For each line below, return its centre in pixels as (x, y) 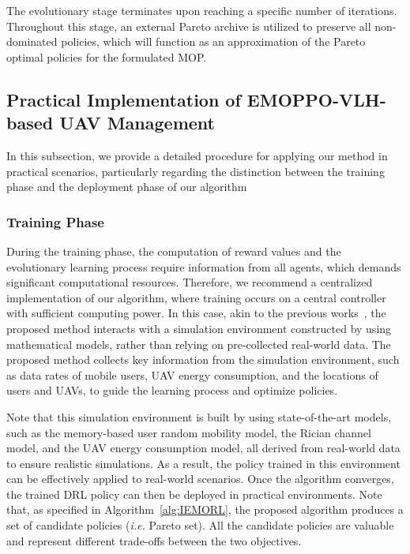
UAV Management (137, 123)
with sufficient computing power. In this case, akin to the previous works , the (196, 313)
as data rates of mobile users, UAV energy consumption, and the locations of (192, 374)
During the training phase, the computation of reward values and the (174, 251)
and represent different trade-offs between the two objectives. (154, 540)
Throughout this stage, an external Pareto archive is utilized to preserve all (189, 26)
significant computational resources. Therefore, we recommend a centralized (190, 282)
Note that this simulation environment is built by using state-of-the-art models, (199, 416)
